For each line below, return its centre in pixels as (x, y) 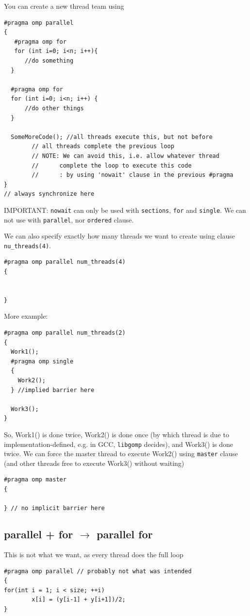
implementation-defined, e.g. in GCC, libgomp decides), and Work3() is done (118, 444)
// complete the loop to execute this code (112, 165)
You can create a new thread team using (64, 6)
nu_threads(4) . (27, 245)
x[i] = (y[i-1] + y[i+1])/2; (79, 600)
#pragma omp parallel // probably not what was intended (98, 571)
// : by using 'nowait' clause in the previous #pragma (133, 175)
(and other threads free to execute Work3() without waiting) (94, 463)
